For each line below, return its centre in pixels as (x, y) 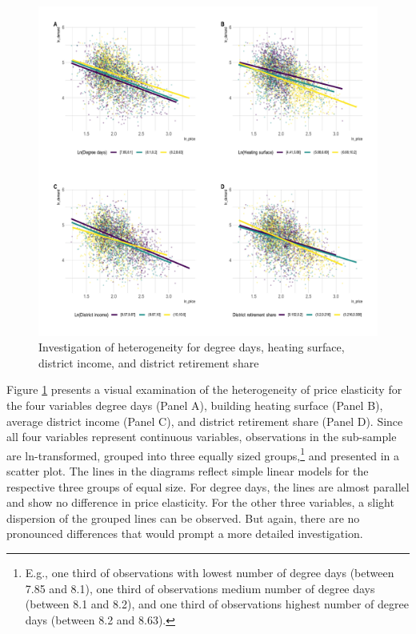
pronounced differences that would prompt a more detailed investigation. (185, 534)
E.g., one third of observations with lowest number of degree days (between (210, 572)
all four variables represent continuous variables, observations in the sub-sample (202, 437)
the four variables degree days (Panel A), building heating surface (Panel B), (195, 405)
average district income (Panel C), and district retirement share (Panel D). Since (205, 421)
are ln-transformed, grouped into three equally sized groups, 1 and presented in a (203, 454)
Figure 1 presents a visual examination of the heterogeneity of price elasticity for (204, 389)
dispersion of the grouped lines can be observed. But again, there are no (183, 518)
